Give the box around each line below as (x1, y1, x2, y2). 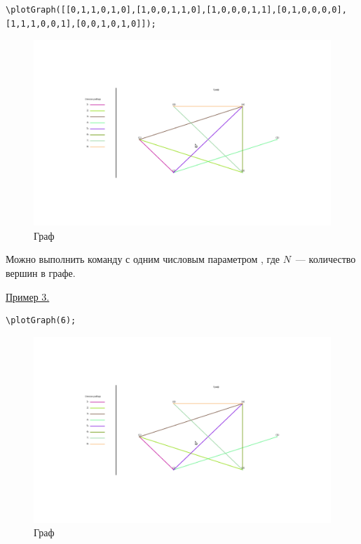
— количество (295, 252, 356, 266)
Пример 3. (6, 289, 50, 304)
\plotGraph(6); (6, 315, 76, 326)
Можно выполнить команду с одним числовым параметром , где (6, 252, 280, 266)
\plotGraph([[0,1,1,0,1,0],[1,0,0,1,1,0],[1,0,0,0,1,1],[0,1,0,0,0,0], (6, 5, 347, 15)
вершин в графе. (6, 265, 76, 280)
